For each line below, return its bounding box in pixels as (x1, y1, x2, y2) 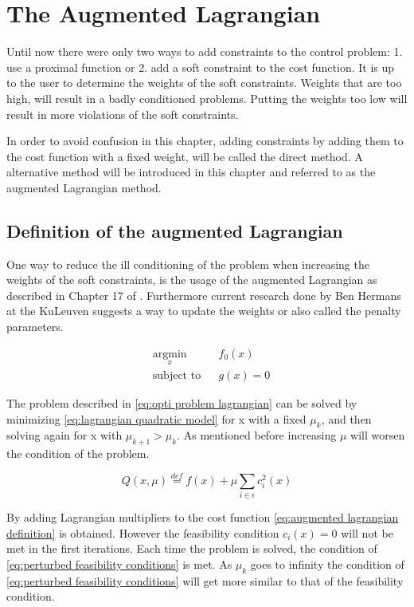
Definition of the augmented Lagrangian (6, 218, 343, 242)
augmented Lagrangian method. (6, 179, 162, 195)
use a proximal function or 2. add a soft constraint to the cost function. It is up (6, 58, 395, 75)
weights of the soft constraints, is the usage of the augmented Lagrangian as (6, 271, 377, 288)
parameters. (6, 318, 64, 335)
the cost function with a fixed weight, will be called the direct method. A (6, 148, 363, 164)
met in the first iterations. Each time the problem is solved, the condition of (6, 540, 377, 557)
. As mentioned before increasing (177, 427, 337, 443)
